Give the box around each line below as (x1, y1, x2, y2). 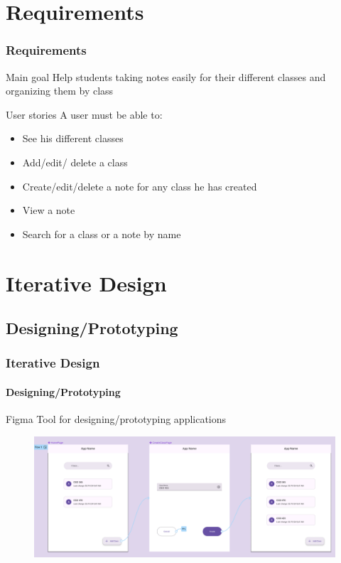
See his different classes (22, 131, 124, 146)
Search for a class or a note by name (22, 226, 181, 241)
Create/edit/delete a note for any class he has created (22, 178, 257, 193)
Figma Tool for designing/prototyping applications (6, 412, 227, 427)
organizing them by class (6, 83, 114, 98)
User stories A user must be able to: (6, 107, 163, 122)
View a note (22, 203, 75, 218)
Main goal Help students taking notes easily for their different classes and (6, 69, 326, 84)
